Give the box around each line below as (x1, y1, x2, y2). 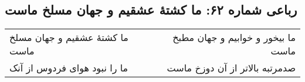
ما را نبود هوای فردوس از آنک (9, 61, 128, 75)
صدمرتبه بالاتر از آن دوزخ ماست (167, 61, 296, 75)
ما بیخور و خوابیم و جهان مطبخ (172, 30, 296, 45)
